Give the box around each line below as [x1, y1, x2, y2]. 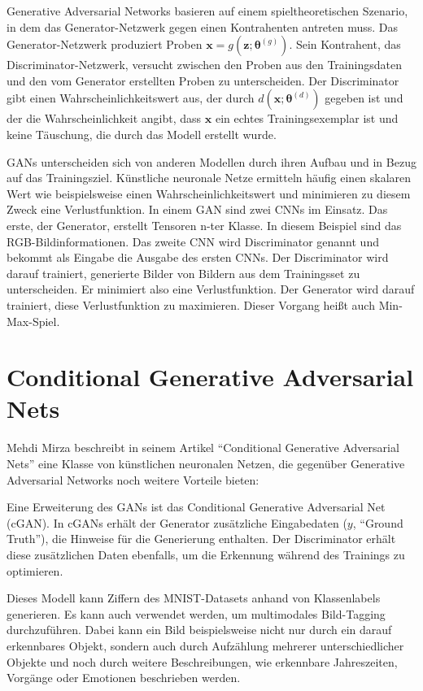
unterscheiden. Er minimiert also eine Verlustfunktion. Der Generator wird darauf [7, 280, 415, 298]
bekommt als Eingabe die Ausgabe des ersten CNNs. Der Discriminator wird [7, 249, 389, 266]
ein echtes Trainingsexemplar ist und [215, 110, 399, 127]
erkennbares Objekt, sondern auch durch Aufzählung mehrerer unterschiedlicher [7, 637, 404, 654]
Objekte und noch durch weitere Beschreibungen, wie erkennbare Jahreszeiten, [7, 653, 398, 670]
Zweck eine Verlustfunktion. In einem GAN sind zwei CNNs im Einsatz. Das [7, 201, 388, 218]
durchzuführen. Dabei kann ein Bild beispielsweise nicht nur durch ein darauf [7, 621, 392, 638]
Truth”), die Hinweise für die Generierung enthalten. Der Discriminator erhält [7, 530, 396, 547]
